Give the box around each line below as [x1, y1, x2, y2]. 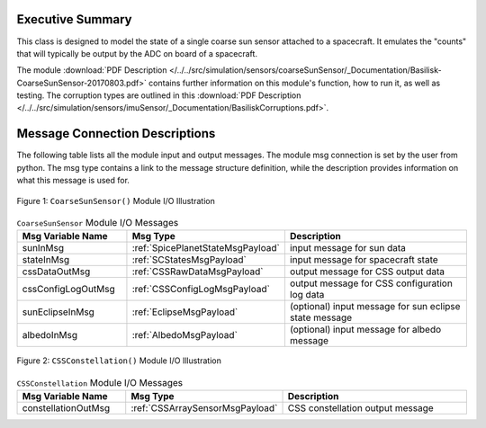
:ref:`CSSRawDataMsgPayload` [131, 265, 264, 278]
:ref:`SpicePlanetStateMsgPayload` [131, 242, 281, 254]
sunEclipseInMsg [22, 306, 94, 318]
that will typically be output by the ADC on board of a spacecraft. [16, 48, 258, 58]
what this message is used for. [16, 175, 130, 186]
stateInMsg [22, 254, 70, 266]
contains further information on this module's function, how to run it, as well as [148, 77, 441, 88]
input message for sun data [289, 242, 407, 254]
